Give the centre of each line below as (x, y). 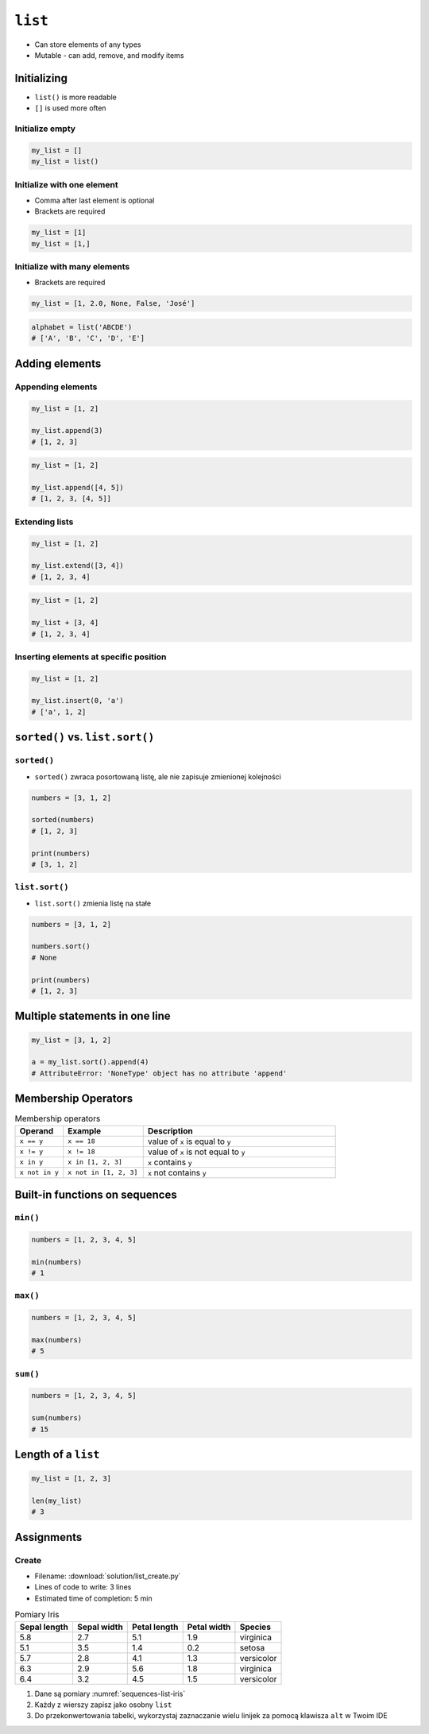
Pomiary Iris (37, 1615)
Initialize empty (45, 129)
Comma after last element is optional (95, 200)
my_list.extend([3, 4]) (78, 566)
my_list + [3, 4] (65, 623)
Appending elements (56, 387)
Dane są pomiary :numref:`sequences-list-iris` (110, 1693)
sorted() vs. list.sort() (85, 738)
